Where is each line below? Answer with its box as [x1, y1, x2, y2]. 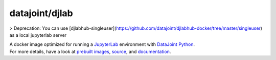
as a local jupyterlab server [9, 32, 67, 38]
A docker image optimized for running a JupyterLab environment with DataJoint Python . [9, 41, 195, 47]
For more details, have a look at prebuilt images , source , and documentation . [9, 48, 171, 54]
